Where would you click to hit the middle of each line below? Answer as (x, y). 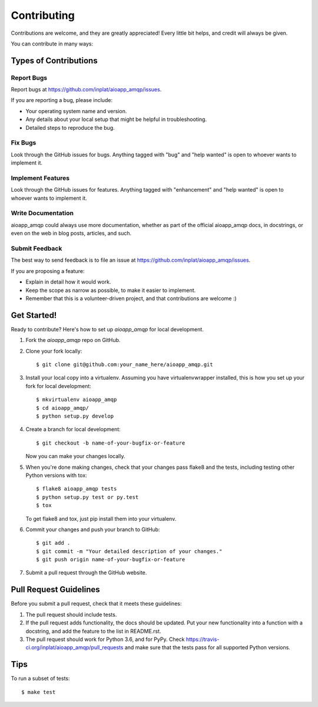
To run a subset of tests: (40, 679)
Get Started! (34, 315)
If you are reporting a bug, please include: (62, 100)
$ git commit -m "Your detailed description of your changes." (129, 551)
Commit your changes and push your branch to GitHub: (93, 529)
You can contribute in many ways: (52, 44)
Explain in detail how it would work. (68, 282)
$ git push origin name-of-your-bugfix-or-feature (111, 560)
